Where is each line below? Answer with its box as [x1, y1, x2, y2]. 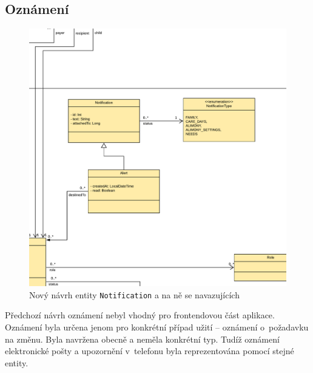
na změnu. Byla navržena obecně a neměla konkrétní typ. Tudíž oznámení [5, 332, 280, 345]
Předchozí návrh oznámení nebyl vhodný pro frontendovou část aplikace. [5, 309, 275, 321]
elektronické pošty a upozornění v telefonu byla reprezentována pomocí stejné [5, 344, 294, 357]
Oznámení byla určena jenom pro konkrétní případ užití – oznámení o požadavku [5, 321, 309, 334]
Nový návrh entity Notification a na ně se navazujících [29, 288, 240, 301]
